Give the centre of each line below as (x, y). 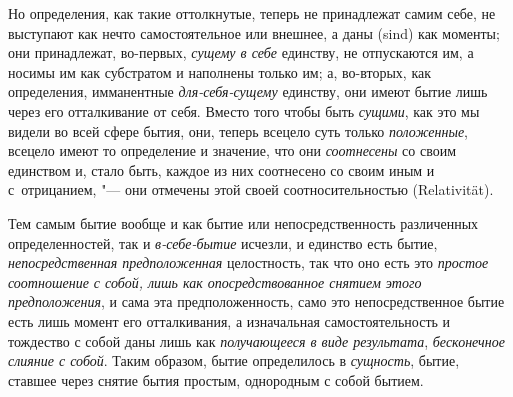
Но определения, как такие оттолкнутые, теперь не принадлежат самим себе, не (252, 13)
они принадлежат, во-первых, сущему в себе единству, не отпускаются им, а (241, 52)
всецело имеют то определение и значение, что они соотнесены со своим (232, 150)
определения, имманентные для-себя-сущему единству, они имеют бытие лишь (248, 91)
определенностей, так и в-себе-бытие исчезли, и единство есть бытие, (223, 242)
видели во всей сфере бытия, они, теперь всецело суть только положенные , (238, 130)
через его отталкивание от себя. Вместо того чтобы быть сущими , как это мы (244, 110)
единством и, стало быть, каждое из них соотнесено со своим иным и (221, 169)
